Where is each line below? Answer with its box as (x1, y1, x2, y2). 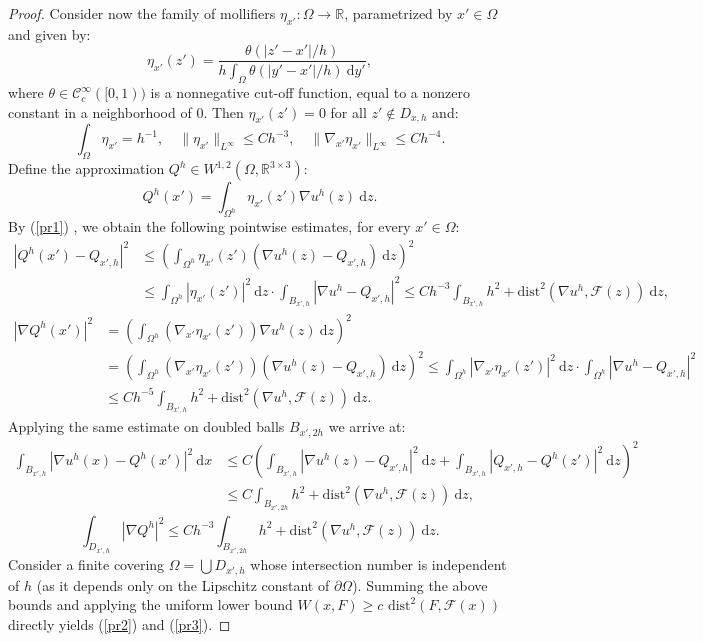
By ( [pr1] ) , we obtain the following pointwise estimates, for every (8, 216, 411, 237)
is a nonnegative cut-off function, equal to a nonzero (150, 82, 471, 103)
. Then (203, 101, 244, 122)
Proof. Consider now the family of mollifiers (8, 3, 276, 23)
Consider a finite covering (8, 554, 165, 575)
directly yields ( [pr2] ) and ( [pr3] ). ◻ (8, 613, 231, 634)
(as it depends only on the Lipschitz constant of (36, 574, 330, 595)
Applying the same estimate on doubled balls (8, 416, 285, 437)
